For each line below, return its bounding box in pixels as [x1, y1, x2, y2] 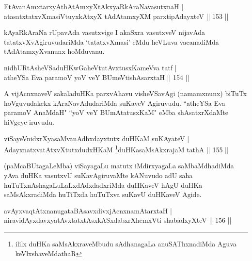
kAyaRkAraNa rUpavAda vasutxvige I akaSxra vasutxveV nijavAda [4, 27, 205, 37]
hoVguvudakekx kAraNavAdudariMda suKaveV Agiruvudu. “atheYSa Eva [4, 98, 225, 108]
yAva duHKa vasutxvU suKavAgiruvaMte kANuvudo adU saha [4, 170, 193, 180]
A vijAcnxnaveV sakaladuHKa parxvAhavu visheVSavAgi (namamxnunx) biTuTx [4, 88, 247, 98]
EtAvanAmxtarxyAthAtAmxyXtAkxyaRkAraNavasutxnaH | [4, 1, 184, 11]
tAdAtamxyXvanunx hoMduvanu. [4, 46, 105, 56]
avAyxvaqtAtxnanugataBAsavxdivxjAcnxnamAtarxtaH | [4, 205, 172, 215]
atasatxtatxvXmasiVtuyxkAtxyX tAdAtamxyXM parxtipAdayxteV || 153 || [4, 11, 229, 21]
